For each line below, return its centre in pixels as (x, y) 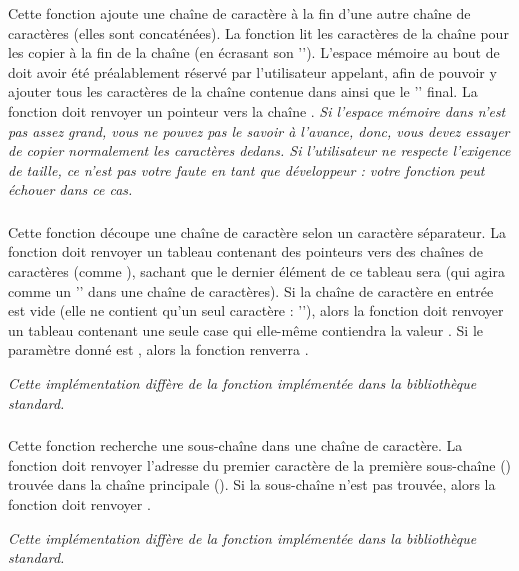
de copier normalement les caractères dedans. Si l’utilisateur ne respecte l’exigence (259, 150)
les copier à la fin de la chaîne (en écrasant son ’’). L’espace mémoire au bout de (254, 52)
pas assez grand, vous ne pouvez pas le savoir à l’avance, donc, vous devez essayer (259, 130)
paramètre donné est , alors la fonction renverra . (158, 349)
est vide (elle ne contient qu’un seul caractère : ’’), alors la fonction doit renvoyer (256, 310)
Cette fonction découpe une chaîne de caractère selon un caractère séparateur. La (257, 231)
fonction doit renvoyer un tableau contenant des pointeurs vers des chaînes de (245, 251)
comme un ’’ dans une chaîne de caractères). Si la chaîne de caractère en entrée (251, 290)
